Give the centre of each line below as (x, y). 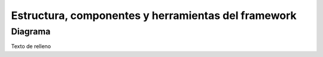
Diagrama (31, 31)
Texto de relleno (31, 46)
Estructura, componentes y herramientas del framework (154, 15)
